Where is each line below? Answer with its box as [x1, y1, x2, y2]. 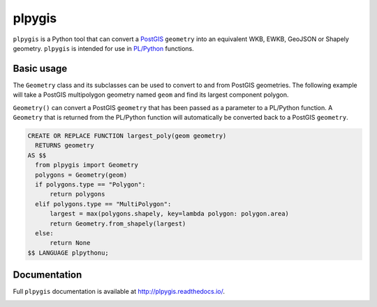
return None [50, 239, 91, 247]
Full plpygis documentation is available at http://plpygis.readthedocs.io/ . [13, 288, 226, 296]
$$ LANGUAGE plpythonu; [27, 249, 110, 257]
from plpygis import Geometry [35, 161, 139, 169]
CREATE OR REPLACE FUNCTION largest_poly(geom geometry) [27, 132, 227, 139]
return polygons [50, 190, 105, 198]
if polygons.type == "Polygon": [35, 180, 146, 188]
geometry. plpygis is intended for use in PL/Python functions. [13, 44, 195, 52]
